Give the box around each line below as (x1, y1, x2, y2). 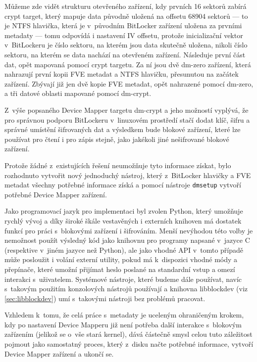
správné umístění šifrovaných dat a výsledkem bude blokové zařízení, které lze (4, 124, 241, 135)
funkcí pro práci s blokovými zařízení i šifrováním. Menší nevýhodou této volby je (4, 225, 253, 235)
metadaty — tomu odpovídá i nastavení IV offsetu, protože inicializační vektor (4, 30, 243, 40)
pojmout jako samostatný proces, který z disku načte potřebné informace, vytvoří (4, 339, 254, 349)
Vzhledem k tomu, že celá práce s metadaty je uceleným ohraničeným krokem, (4, 310, 244, 320)
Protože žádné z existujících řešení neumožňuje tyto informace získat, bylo (4, 160, 231, 170)
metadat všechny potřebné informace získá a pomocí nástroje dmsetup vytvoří (4, 180, 241, 190)
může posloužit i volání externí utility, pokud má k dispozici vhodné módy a (4, 254, 238, 265)
